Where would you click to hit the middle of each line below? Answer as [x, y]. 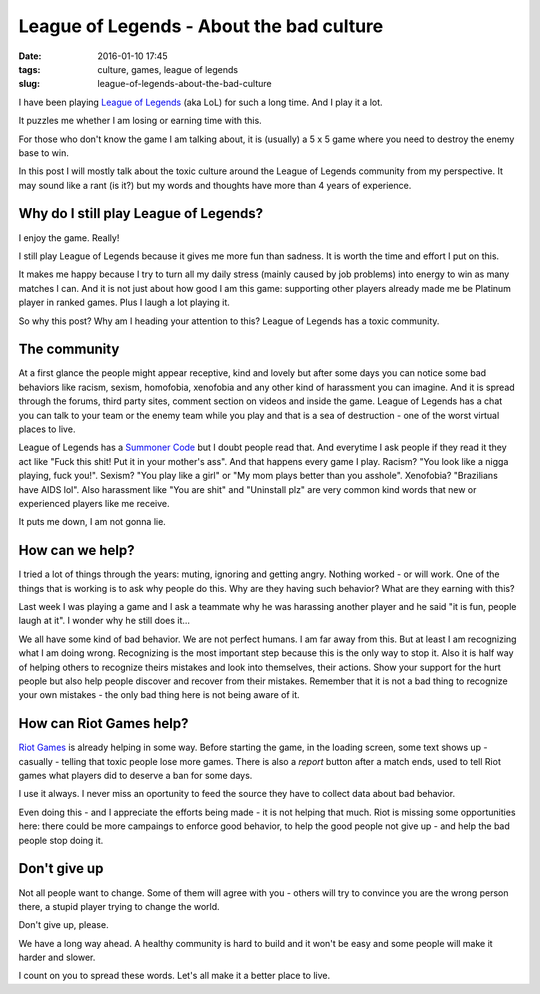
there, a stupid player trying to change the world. [119, 906]
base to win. [43, 152]
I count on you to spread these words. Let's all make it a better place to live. [174, 976]
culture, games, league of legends [168, 69]
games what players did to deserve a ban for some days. [135, 776]
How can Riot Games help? [103, 723]
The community [69, 349]
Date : [30, 56]
